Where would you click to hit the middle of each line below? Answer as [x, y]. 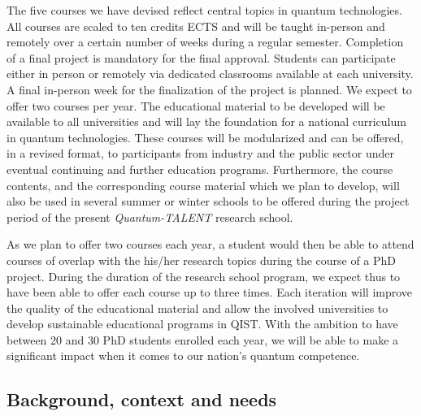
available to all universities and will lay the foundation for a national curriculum [206, 121]
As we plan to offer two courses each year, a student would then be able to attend [210, 244]
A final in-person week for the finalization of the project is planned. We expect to [209, 89]
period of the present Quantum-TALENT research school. [150, 217]
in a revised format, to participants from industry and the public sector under [201, 153]
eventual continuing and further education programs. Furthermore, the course [200, 169]
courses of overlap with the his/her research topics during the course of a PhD [202, 260]
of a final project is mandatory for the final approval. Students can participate [201, 57]
